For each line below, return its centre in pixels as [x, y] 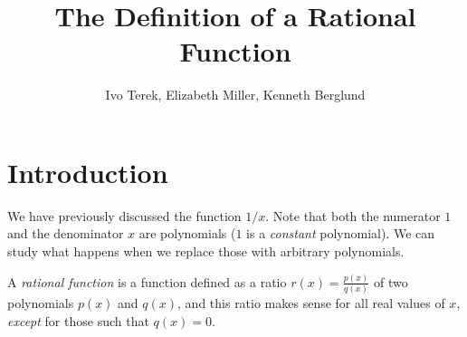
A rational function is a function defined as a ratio [147, 281]
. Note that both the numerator [353, 215]
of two [391, 281]
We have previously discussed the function [124, 215]
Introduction [88, 172]
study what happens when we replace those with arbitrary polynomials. [206, 251]
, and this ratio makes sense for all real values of [311, 303]
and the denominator [66, 233]
